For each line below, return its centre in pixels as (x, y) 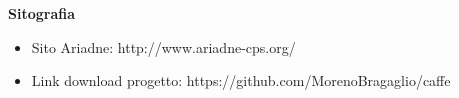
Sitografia (42, 13)
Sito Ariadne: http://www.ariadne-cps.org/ (163, 46)
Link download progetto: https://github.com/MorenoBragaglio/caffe (241, 80)
